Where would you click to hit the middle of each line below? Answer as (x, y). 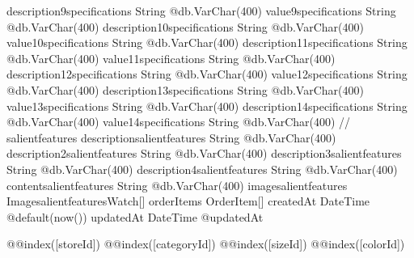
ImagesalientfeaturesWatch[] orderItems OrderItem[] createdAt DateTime (188, 201)
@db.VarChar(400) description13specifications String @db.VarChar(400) (185, 89)
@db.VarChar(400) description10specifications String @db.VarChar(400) (185, 26)
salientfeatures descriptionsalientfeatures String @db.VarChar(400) (171, 137)
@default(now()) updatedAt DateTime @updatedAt (135, 216)
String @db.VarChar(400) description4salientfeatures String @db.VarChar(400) (202, 169)
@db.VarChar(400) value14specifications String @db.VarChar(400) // (179, 122)
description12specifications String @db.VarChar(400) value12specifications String (207, 74)
